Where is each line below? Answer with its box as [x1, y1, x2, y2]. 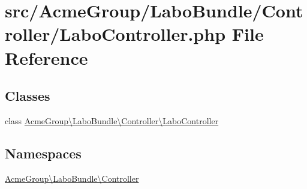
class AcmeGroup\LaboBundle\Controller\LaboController [5, 114, 219, 127]
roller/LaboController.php [5, 22, 226, 46]
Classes [5, 86, 50, 105]
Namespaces [5, 143, 82, 162]
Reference [5, 45, 88, 70]
